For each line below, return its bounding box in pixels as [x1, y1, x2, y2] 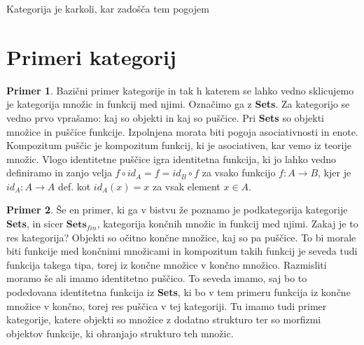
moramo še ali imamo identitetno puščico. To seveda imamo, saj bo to [6, 271, 307, 286]
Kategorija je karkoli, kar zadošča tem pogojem [6, 1, 209, 15]
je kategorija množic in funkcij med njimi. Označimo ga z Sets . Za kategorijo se [6, 97, 350, 111]
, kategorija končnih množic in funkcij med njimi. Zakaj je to [97, 216, 358, 231]
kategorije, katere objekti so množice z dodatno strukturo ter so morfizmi [6, 312, 321, 327]
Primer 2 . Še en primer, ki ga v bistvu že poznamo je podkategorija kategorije [6, 202, 348, 217]
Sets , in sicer [6, 216, 64, 231]
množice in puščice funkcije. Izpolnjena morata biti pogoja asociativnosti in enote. [6, 124, 358, 139]
